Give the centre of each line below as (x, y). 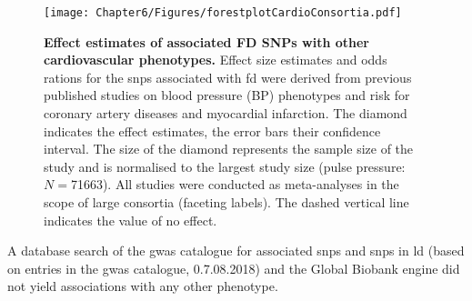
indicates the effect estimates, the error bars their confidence (212, 130)
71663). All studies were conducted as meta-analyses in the (235, 184)
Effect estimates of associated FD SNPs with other (206, 41)
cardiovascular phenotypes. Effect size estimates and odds (216, 60)
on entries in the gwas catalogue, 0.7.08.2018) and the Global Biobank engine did (234, 268)
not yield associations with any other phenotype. (143, 286)
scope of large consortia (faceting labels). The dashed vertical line (226, 202)
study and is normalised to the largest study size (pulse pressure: (225, 166)
